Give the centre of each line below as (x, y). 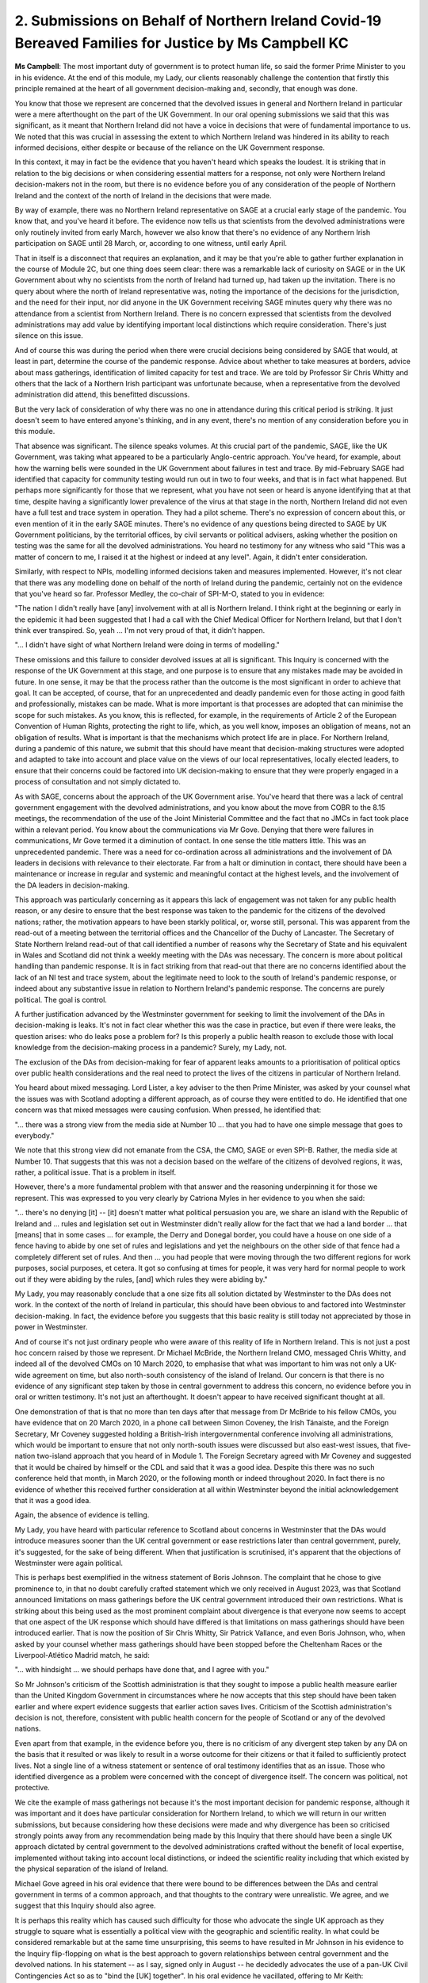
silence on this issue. (49, 336)
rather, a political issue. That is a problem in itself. (96, 1172)
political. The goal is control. (61, 999)
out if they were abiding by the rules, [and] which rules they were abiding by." (141, 1279)
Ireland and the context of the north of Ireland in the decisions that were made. (143, 195)
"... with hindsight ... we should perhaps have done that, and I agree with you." (142, 1670)
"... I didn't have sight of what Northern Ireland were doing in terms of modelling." (147, 645)
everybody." (34, 1135)
